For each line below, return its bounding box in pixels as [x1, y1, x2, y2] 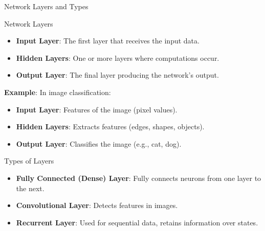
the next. [16, 182, 45, 193]
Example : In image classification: [4, 86, 111, 97]
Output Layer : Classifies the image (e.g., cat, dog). [16, 138, 182, 149]
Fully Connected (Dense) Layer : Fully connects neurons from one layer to [16, 172, 261, 183]
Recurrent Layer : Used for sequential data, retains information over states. [16, 217, 258, 227]
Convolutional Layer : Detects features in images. [16, 200, 178, 211]
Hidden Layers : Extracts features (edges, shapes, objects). [16, 121, 205, 132]
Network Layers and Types [4, 1, 89, 11]
